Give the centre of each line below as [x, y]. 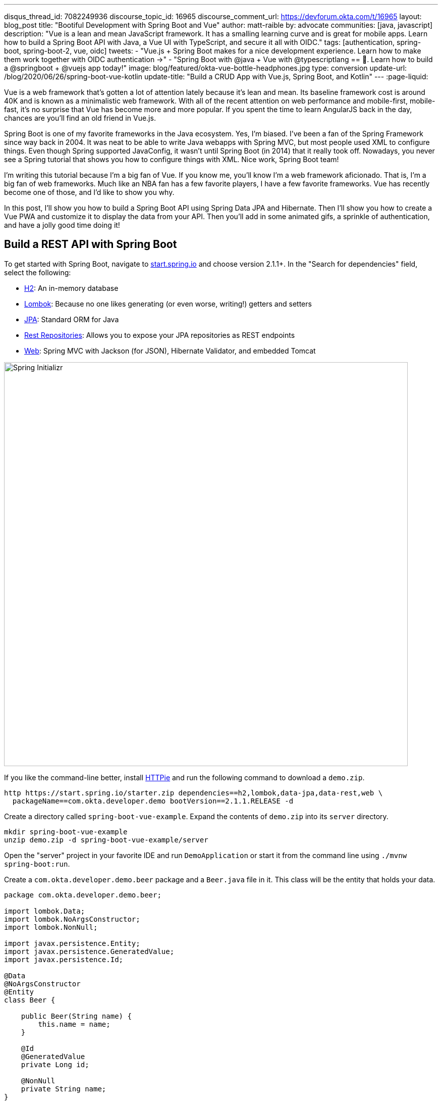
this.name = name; [74, 1024]
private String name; [64, 1089]
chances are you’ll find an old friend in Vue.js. [80, 118]
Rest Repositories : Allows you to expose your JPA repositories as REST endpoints [160, 335]
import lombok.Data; [45, 911]
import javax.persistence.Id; [64, 959]
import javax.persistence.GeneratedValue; [89, 951]
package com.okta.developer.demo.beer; [83, 895]
